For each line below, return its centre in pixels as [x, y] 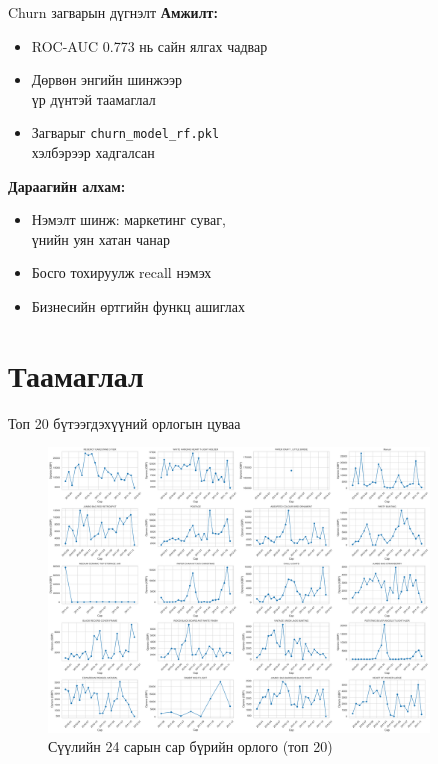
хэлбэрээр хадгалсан [93, 152]
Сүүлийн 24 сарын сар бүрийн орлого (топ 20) [190, 746]
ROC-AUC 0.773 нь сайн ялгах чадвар [149, 45]
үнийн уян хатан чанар [100, 238]
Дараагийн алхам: [67, 185]
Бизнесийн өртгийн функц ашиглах [138, 306]
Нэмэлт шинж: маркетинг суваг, [128, 219]
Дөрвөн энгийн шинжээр [106, 79]
